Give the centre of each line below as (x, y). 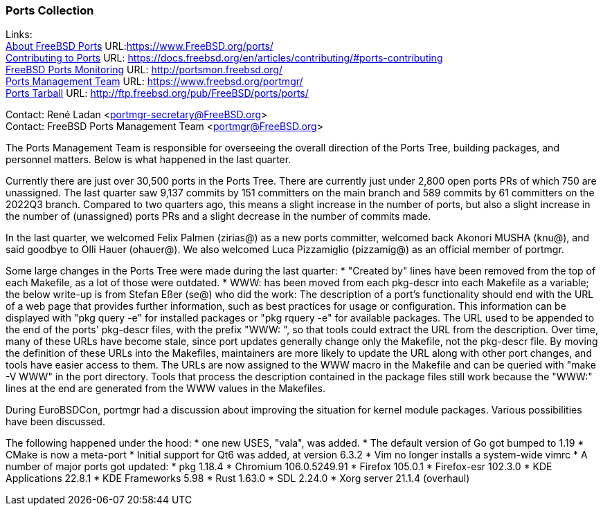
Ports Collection (50, 10)
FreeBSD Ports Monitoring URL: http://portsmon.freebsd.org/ (144, 70)
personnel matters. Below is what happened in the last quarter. (148, 160)
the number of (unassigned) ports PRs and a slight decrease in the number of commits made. (218, 216)
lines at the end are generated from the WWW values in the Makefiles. (165, 389)
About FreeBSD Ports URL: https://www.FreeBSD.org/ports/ (139, 46)
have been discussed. (55, 422)
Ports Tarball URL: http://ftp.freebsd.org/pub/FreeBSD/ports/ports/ (157, 93)
